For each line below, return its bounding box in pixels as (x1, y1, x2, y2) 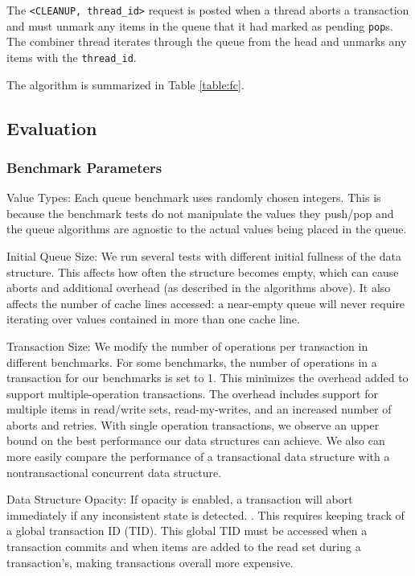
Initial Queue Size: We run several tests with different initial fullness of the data (6, 247, 401, 264)
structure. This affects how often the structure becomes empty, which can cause (6, 263, 399, 280)
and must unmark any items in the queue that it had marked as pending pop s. (6, 17, 393, 34)
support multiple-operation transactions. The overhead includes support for (6, 385, 378, 401)
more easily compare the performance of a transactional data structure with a (6, 448, 390, 465)
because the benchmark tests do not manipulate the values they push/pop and (6, 204, 394, 221)
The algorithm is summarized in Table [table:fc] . (6, 76, 244, 93)
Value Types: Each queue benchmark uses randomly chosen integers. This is (6, 189, 381, 206)
